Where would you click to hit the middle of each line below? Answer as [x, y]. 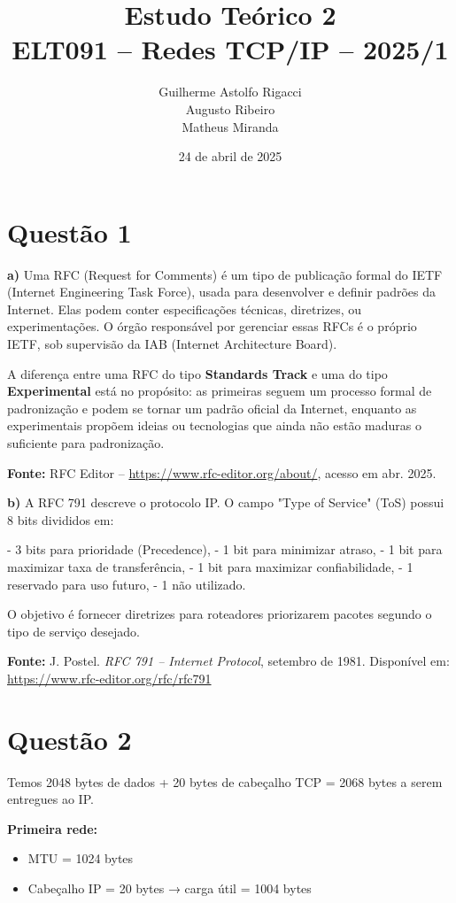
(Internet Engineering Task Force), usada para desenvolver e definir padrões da [221, 292]
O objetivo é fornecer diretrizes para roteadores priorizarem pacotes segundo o [220, 614]
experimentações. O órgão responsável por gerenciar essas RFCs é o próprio [212, 326]
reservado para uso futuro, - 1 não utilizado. [127, 584]
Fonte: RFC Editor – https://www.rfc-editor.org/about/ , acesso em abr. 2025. [222, 472]
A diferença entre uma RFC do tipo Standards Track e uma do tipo [197, 373]
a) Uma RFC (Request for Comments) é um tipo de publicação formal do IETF [225, 274]
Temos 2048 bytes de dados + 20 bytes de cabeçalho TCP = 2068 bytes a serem [225, 781]
